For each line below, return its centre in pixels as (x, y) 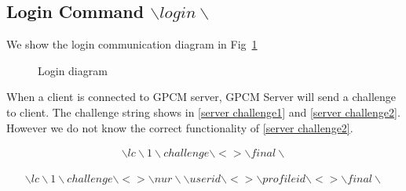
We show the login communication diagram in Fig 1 (132, 44)
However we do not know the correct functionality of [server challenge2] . (180, 127)
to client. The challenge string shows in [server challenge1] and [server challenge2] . (203, 112)
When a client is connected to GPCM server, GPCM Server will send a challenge (201, 97)
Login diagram (73, 70)
